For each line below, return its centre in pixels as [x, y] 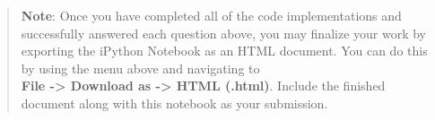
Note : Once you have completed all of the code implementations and [211, 15]
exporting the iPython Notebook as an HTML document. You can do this [224, 51]
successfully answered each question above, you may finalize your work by [223, 33]
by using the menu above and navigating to [140, 68]
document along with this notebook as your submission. [174, 103]
